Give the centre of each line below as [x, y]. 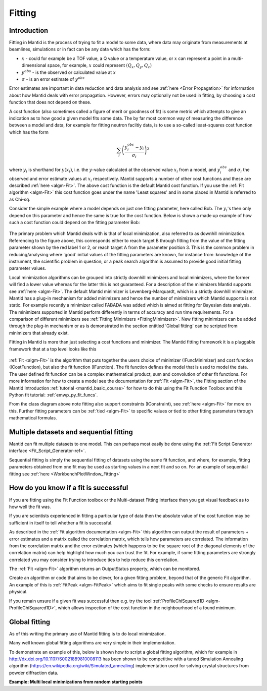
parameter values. [28, 268]
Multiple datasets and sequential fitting [71, 432]
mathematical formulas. [33, 418]
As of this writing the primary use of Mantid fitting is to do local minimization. [88, 633]
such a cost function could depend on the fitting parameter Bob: [75, 223]
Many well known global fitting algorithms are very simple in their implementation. [92, 643]
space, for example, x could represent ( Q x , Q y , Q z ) [99, 66]
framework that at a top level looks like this [53, 349]
